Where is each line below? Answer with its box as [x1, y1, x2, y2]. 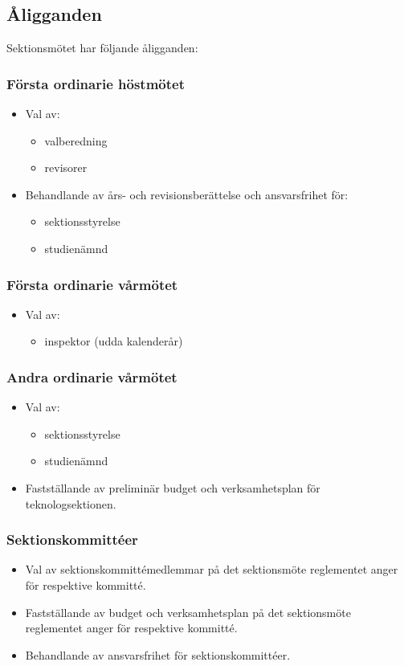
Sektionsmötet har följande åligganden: [6, 39, 198, 56]
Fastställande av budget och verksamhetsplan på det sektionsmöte [25, 603, 351, 620]
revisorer [44, 159, 88, 176]
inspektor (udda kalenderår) [44, 333, 183, 349]
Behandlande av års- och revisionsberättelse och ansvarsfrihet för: [25, 186, 349, 202]
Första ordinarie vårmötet [6, 274, 178, 294]
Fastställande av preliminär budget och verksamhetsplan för [25, 479, 320, 496]
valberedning [44, 132, 108, 149]
